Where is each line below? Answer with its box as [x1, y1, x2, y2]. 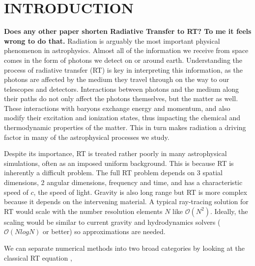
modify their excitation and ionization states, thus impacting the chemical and [4, 112, 240, 123]
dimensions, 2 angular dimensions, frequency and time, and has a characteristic [4, 177, 243, 187]
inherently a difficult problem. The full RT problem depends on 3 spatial [4, 167, 223, 178]
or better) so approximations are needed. [43, 226, 166, 237]
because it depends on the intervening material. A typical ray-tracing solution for [4, 196, 249, 207]
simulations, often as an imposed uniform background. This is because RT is [4, 158, 234, 168]
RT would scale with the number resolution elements [4, 206, 163, 216]
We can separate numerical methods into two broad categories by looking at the [4, 243, 245, 253]
